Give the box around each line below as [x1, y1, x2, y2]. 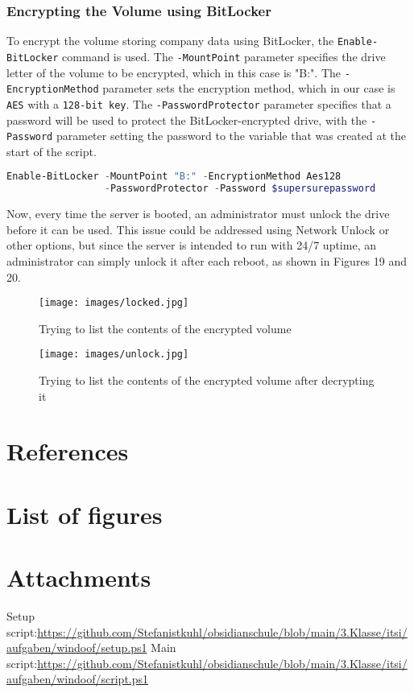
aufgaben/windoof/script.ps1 [6, 670, 149, 687]
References [6, 435, 129, 468]
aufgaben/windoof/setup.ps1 [6, 639, 147, 656]
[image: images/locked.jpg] [39, 297, 189, 309]
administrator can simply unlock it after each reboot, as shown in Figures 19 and [6, 252, 408, 269]
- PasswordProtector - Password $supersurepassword [104, 183, 376, 195]
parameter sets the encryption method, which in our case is [102, 80, 395, 97]
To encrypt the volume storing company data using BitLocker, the [6, 32, 334, 49]
